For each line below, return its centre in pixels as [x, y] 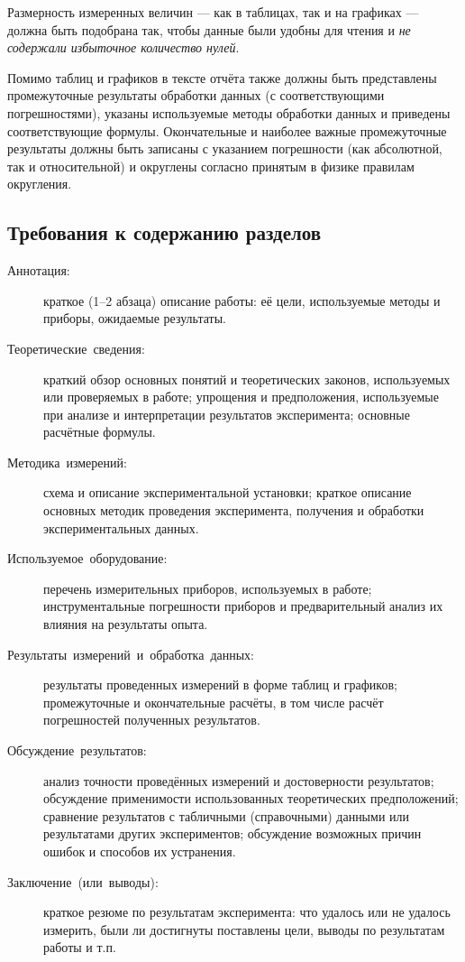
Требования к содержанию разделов [164, 232]
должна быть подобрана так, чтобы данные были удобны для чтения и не [209, 29]
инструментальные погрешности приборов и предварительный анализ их [243, 606]
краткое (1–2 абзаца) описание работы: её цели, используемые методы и [242, 300]
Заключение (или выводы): [83, 881]
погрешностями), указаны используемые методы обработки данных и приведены [229, 112]
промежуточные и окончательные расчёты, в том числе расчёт [214, 702]
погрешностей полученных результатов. [152, 720]
